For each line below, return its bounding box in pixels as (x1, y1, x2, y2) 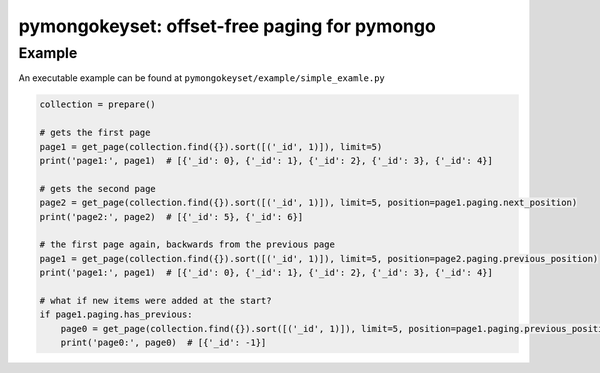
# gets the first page (39, 127, 151, 139)
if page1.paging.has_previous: (39, 309, 194, 320)
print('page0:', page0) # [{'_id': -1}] (60, 337, 267, 349)
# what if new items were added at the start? (39, 295, 272, 306)
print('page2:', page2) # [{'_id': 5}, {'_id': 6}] (39, 211, 304, 222)
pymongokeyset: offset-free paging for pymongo (18, 15, 437, 37)
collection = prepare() (39, 99, 157, 110)
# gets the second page (39, 183, 157, 194)
